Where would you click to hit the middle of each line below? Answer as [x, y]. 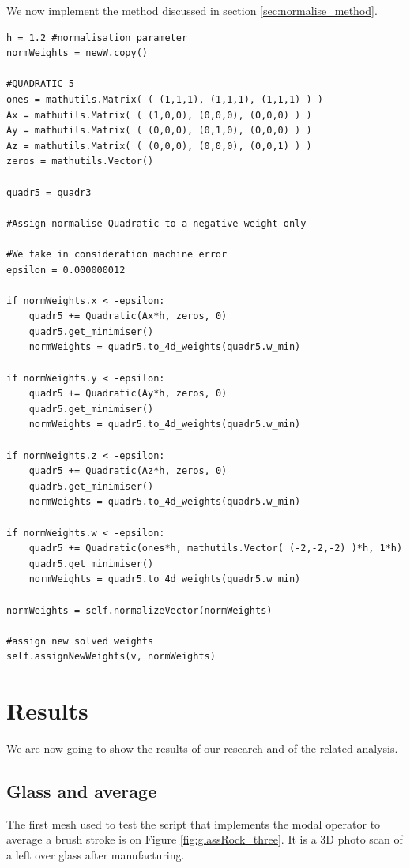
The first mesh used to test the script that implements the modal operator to [194, 823]
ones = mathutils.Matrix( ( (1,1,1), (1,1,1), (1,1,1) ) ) [165, 99]
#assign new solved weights [80, 641]
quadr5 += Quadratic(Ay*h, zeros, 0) [128, 394]
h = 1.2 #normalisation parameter [97, 38]
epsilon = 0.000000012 [66, 270]
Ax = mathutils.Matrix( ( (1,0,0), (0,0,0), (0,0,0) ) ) [159, 115]
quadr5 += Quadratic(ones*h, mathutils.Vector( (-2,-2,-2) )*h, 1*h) [216, 549]
